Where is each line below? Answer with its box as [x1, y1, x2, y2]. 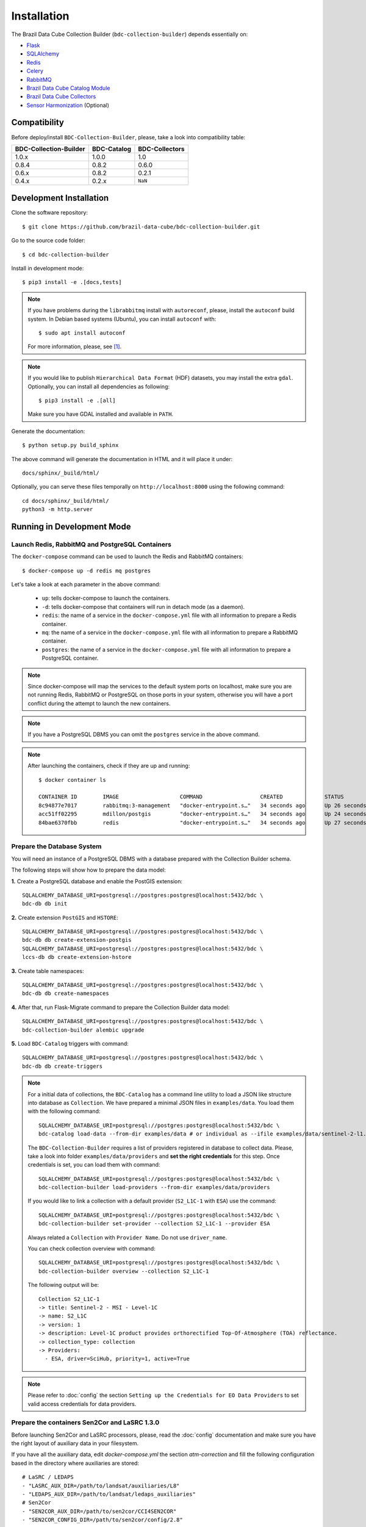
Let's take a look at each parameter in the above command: [11, 581, 161, 588]
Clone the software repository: [11, 209, 88, 216]
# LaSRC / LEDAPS [22, 1474, 74, 1481]
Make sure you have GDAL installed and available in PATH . [27, 410, 174, 418]
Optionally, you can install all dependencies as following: [27, 382, 170, 390]
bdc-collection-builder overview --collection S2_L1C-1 [38, 1267, 209, 1275]
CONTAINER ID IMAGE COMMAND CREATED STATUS [38, 793, 344, 800]
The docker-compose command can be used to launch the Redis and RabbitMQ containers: [11, 553, 243, 560]
